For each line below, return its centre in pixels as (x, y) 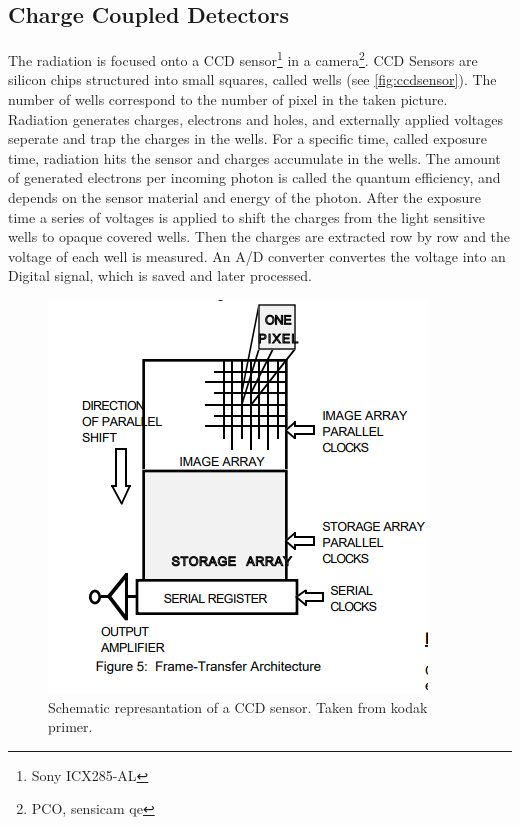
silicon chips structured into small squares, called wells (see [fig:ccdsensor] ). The (252, 79)
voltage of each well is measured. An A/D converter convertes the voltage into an (257, 255)
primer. (70, 726)
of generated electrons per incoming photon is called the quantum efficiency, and (254, 177)
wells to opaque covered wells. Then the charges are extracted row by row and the (259, 236)
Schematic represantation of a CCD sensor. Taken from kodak (238, 706)
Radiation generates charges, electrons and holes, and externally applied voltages (256, 118)
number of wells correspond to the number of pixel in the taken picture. (228, 99)
